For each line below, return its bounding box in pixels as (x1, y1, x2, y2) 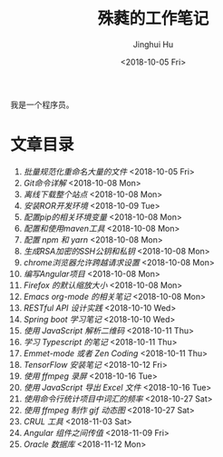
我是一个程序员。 (10, 99, 74, 110)
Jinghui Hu (132, 38, 174, 50)
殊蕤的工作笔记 (97, 8, 209, 29)
